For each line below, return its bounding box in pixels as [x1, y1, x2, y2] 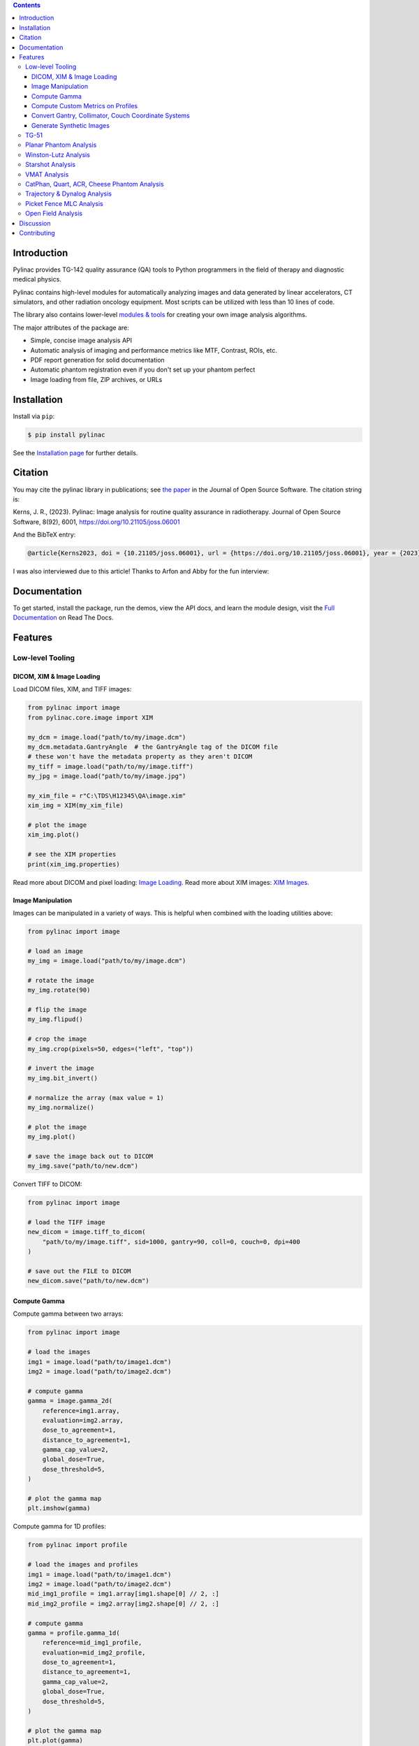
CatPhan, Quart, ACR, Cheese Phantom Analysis [25, 180, 164, 189]
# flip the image [27, 1006, 87, 1014]
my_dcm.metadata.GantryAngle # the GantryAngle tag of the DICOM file [27, 742, 279, 751]
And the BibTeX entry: [13, 531, 76, 539]
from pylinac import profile [27, 1541, 128, 1549]
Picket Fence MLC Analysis [25, 199, 104, 207]
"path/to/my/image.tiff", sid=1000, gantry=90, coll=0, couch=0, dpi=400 [42, 1238, 300, 1246]
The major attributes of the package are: [13, 323, 129, 332]
